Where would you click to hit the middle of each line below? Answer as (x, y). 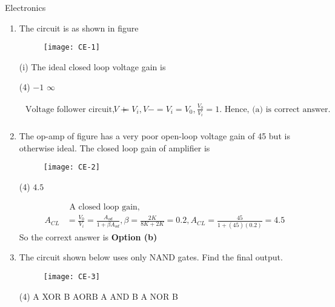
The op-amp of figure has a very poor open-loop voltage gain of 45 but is (154, 136)
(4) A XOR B (45, 296)
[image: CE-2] (71, 167)
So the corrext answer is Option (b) (88, 236)
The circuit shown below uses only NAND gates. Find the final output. (151, 257)
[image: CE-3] (71, 277)
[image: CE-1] (71, 48)
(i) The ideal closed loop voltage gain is (92, 66)
